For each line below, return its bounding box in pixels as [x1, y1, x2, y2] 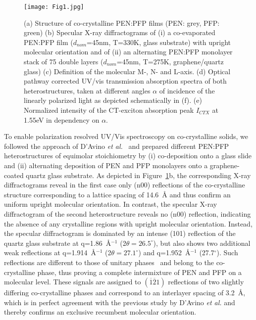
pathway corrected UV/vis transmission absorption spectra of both [24, 76, 227, 86]
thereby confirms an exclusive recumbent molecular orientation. [4, 307, 197, 317]
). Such [216, 247, 238, 258]
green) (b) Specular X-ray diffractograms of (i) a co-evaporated [24, 27, 215, 38]
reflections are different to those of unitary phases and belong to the [4, 257, 214, 267]
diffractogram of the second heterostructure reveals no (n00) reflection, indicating [4, 208, 251, 219]
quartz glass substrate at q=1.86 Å [4, 237, 111, 248]
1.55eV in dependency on [24, 114, 100, 125]
